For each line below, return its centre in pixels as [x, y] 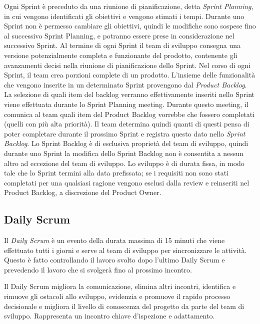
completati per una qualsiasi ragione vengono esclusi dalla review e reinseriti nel [127, 182]
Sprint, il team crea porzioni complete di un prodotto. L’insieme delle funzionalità [130, 75]
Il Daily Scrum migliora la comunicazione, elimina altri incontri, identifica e [120, 286]
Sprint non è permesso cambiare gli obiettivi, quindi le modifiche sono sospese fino [130, 26]
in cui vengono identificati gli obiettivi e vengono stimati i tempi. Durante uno [124, 16]
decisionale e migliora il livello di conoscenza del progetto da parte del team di [124, 306]
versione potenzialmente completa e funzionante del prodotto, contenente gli [121, 55]
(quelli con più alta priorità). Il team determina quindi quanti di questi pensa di [127, 124]
